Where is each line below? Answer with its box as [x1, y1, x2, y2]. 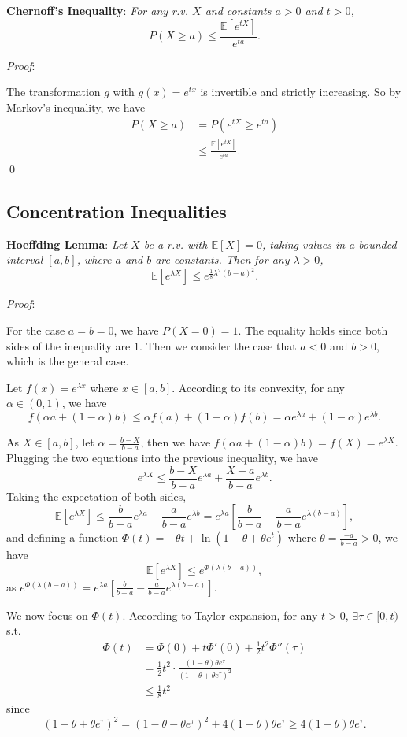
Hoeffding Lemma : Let [6, 235, 128, 252]
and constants [205, 2, 272, 18]
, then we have [140, 434, 211, 450]
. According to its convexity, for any [172, 379, 345, 395]
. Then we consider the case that [139, 337, 297, 354]
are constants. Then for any [155, 251, 290, 268]
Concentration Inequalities [6, 198, 227, 223]
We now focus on [6, 606, 88, 623]
